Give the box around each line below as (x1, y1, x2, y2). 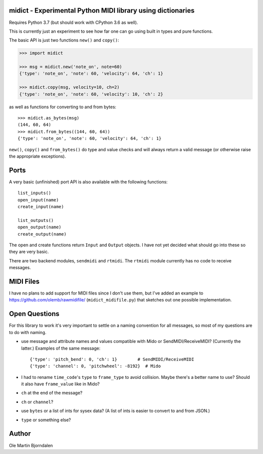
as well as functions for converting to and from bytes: (9, 104, 116, 110)
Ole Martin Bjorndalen (9, 442, 53, 448)
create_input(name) (18, 204, 64, 210)
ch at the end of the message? (21, 390, 83, 396)
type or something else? (21, 417, 71, 423)
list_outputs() (18, 217, 54, 223)
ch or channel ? (21, 399, 54, 405)
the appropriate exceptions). (9, 153, 66, 159)
